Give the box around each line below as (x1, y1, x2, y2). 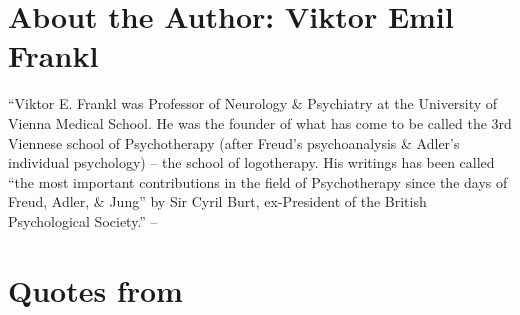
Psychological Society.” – (8, 210, 158, 231)
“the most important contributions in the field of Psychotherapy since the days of (8, 171, 508, 192)
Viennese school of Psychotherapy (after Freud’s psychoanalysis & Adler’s (8, 132, 460, 153)
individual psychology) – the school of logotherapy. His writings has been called (8, 152, 495, 173)
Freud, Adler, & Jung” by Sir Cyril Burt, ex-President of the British (8, 191, 427, 212)
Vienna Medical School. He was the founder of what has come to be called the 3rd (8, 112, 512, 133)
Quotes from (8, 269, 183, 310)
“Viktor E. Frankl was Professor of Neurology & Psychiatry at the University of (8, 93, 498, 114)
